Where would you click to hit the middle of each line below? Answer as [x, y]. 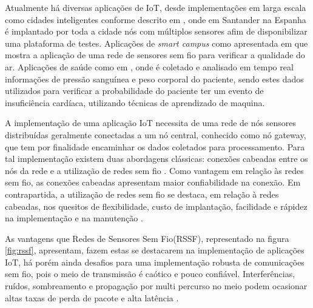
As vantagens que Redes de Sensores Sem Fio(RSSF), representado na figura [147, 238]
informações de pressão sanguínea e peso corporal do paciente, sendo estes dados [154, 79]
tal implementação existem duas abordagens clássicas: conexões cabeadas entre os [156, 159]
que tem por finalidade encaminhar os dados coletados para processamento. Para [155, 146]
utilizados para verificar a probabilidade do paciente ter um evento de [134, 91]
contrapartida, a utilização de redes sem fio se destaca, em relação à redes [142, 194]
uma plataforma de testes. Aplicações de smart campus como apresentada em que [156, 43]
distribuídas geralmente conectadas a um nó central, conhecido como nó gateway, [156, 134]
